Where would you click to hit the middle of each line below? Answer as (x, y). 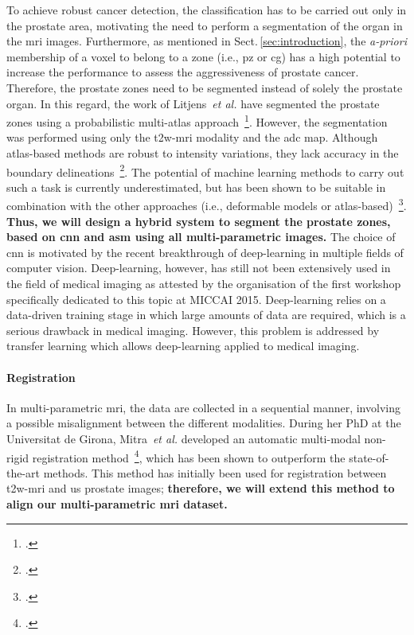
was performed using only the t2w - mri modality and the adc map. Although (192, 137)
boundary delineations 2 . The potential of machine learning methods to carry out (205, 170)
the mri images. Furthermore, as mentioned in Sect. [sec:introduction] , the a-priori (207, 41)
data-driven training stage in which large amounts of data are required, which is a (206, 315)
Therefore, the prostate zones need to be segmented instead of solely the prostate (205, 87)
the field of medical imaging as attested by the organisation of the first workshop (204, 284)
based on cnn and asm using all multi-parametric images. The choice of (201, 237)
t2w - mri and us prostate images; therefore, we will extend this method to (201, 488)
